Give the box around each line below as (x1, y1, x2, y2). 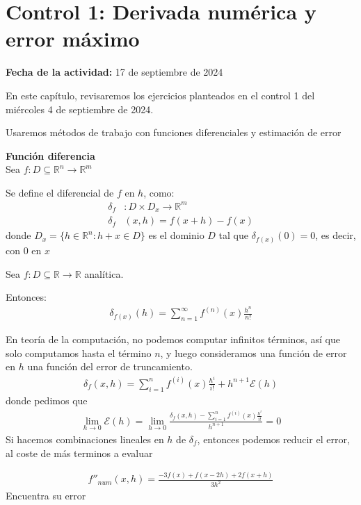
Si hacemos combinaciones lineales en (6, 431, 164, 446)
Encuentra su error (6, 488, 86, 503)
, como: (143, 185, 175, 199)
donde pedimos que (6, 392, 88, 407)
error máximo (6, 24, 140, 53)
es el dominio (148, 228, 204, 242)
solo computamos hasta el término (6, 345, 152, 360)
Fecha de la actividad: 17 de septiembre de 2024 (6, 65, 223, 79)
